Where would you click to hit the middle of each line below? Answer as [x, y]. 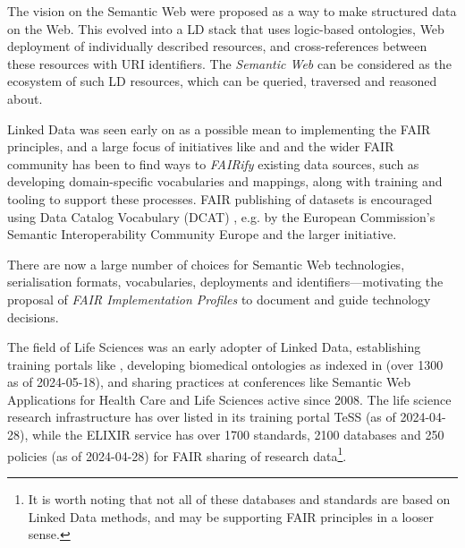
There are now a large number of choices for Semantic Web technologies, [206, 264]
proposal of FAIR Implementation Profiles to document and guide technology [219, 299]
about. [25, 98]
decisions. [33, 317]
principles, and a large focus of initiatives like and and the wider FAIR [201, 146]
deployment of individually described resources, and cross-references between [217, 46]
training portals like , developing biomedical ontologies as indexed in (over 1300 [225, 364]
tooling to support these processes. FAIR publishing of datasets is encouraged [220, 198]
